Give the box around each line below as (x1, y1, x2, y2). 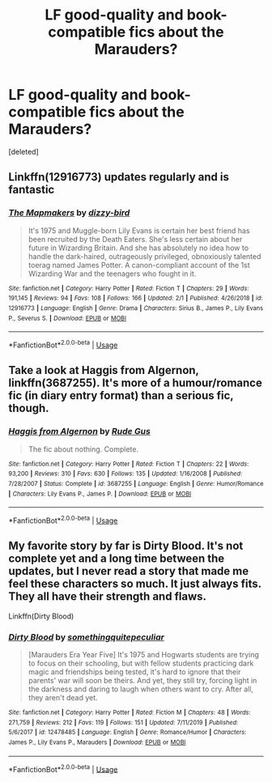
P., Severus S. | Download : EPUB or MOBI (8, 314, 127, 322)
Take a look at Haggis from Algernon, (8, 363, 199, 377)
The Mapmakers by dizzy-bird (8, 207, 130, 219)
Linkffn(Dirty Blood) (8, 611, 74, 621)
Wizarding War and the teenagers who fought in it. (28, 269, 197, 278)
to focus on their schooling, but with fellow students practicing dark (28, 658, 254, 668)
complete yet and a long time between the (8, 552, 225, 566)
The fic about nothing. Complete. (28, 444, 139, 454)
